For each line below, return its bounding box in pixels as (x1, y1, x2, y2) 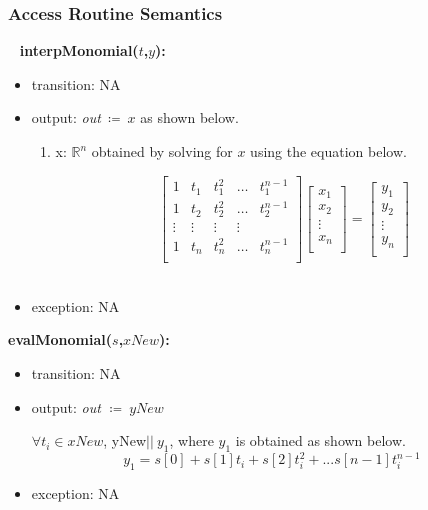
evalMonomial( (8, 329, 113, 350)
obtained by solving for (91, 141, 233, 161)
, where (169, 430, 214, 451)
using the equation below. (250, 141, 407, 161)
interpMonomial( (19, 40, 139, 61)
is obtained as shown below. (235, 430, 406, 451)
